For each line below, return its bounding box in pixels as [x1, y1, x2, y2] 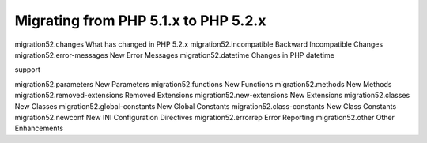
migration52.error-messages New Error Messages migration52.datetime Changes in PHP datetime [14, 50, 335, 59]
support [14, 65, 41, 74]
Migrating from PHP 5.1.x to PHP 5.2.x [14, 12, 266, 29]
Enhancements [14, 123, 63, 134]
